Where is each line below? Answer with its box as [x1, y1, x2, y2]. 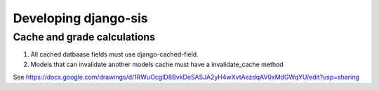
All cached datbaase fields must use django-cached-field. [30, 50, 199, 59]
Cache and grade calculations [13, 31, 156, 43]
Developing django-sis [13, 10, 148, 26]
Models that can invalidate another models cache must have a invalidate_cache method [30, 60, 284, 68]
